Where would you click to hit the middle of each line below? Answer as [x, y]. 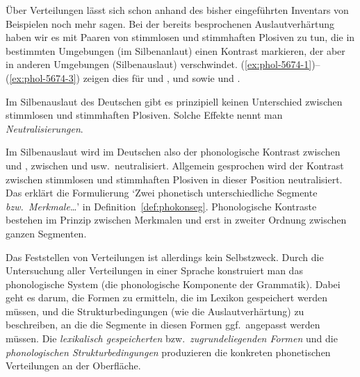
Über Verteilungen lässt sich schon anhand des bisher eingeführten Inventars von [177, 10]
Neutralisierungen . [44, 128]
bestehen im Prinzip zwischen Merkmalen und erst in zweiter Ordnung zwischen [176, 220]
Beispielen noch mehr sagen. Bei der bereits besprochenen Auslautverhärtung [170, 23]
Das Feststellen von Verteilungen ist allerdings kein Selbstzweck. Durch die [165, 257]
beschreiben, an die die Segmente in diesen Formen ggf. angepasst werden [163, 325]
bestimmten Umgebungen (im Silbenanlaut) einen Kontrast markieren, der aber [175, 50]
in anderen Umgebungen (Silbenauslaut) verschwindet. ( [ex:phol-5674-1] [159, 64]
